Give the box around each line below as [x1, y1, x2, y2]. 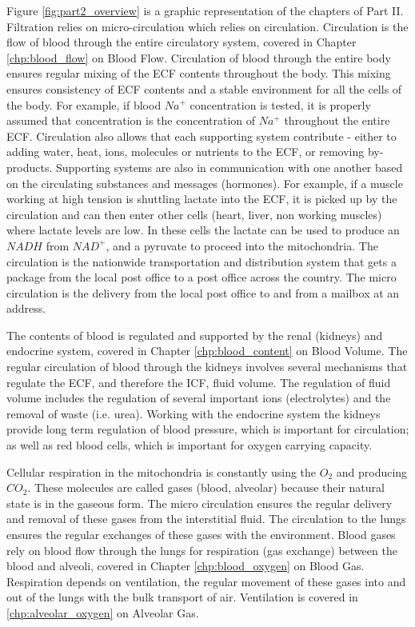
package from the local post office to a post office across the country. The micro [6, 269, 397, 286]
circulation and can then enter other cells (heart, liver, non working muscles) [6, 206, 382, 222]
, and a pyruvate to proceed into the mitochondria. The [106, 237, 378, 254]
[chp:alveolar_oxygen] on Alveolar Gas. [6, 604, 199, 621]
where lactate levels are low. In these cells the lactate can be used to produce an [6, 222, 400, 238]
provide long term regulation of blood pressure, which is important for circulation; [6, 421, 409, 437]
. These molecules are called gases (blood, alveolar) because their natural [27, 479, 385, 496]
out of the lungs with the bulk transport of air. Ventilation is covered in [6, 589, 358, 605]
